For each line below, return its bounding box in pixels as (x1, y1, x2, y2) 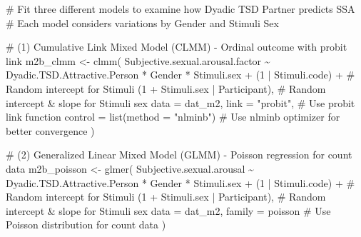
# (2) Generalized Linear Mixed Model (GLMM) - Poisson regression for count (6, 147, 352, 162)
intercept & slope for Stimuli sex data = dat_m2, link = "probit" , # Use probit (6, 95, 355, 110)
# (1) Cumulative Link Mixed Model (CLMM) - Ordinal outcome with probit (6, 39, 347, 54)
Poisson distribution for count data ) (6, 217, 166, 232)
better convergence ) (6, 123, 95, 138)
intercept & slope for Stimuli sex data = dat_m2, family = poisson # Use (6, 203, 331, 218)
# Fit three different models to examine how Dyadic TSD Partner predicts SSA (6, 1, 355, 16)
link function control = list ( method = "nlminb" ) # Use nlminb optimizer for (6, 109, 340, 124)
